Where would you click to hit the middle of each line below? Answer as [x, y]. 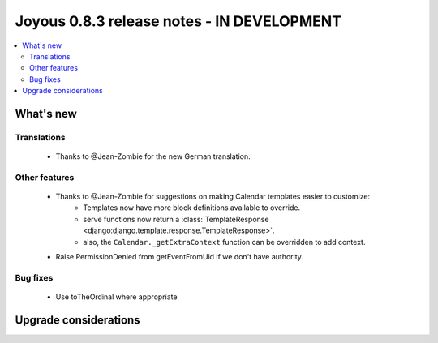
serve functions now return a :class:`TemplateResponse [176, 219]
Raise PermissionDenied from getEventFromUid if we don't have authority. [180, 256]
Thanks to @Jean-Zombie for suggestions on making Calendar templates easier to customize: [213, 197]
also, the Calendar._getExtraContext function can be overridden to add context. [224, 242]
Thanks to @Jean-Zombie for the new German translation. [153, 156]
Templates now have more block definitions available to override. [191, 208]
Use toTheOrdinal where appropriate [116, 297]
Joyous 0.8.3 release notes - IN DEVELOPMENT [178, 21]
